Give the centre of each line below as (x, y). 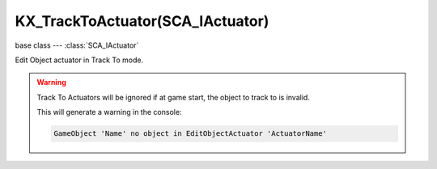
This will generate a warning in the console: (109, 112)
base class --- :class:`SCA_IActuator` (77, 45)
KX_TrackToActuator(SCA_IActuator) (142, 21)
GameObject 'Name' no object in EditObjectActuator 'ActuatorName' (191, 134)
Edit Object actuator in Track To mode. (79, 60)
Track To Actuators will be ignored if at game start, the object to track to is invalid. (174, 97)
